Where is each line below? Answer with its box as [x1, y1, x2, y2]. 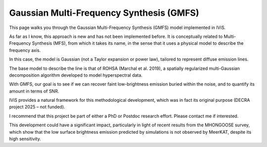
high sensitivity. [9, 136, 42, 142]
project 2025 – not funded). [9, 104, 65, 110]
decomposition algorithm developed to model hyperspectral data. [9, 72, 143, 78]
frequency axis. [9, 47, 41, 53]
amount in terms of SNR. [9, 88, 59, 94]
